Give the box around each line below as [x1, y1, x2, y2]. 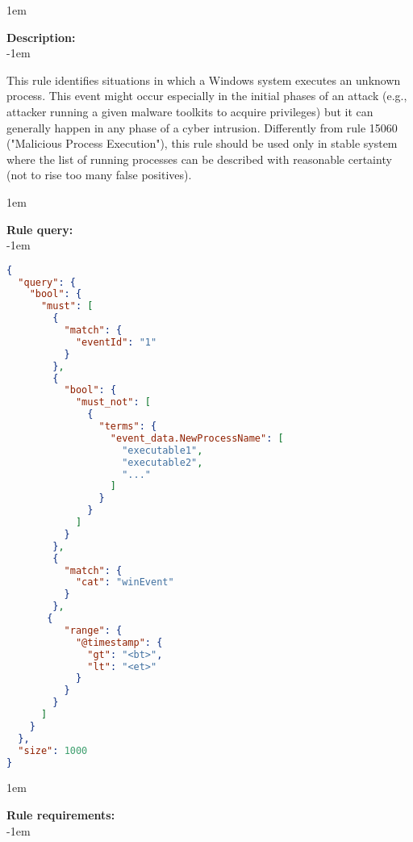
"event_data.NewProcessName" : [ [110, 432, 284, 444]
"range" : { [64, 624, 123, 636]
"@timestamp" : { [75, 636, 163, 648]
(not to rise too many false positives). [6, 166, 192, 183]
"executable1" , [122, 444, 203, 456]
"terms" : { [98, 421, 157, 433]
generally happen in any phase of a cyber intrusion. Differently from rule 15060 [6, 119, 398, 136]
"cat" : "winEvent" [75, 576, 174, 589]
